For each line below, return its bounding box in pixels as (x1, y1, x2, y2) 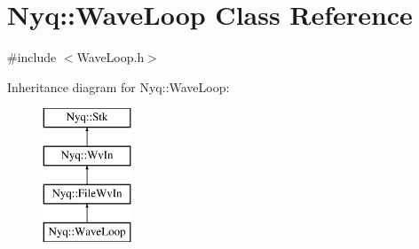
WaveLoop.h (76, 48, 145, 66)
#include (7, 48, 57, 66)
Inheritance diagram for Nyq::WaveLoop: (7, 77, 230, 96)
